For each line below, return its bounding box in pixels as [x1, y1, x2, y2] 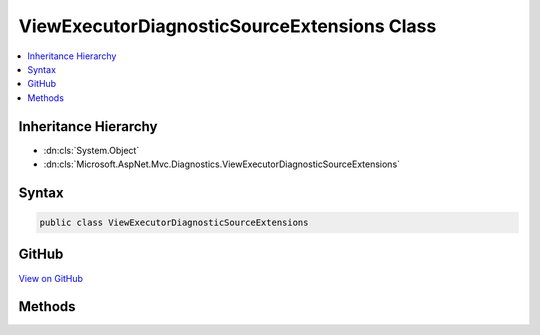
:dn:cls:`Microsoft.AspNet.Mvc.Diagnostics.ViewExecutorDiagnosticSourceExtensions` [43, 158, 400, 170]
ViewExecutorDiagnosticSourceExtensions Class [18, 15, 437, 37]
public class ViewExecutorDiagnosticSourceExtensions [39, 217, 309, 229]
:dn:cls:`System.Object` [43, 144, 140, 156]
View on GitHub [18, 272, 84, 284]
